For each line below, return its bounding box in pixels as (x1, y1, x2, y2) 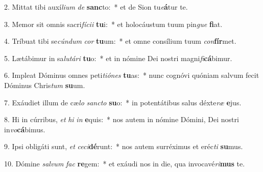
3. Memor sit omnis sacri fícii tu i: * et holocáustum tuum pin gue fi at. (4, 18, 223, 29)
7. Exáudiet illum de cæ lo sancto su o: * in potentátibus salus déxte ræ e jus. (4, 97, 242, 107)
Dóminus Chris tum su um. (4, 79, 85, 90)
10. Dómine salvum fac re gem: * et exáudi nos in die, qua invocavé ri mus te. (4, 158, 245, 168)
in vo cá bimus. (4, 124, 45, 134)
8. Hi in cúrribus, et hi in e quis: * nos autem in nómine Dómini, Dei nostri (4, 114, 239, 125)
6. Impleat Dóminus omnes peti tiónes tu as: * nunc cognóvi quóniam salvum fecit (4, 70, 259, 80)
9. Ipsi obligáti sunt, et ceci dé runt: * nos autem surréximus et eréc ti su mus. (4, 141, 243, 152)
